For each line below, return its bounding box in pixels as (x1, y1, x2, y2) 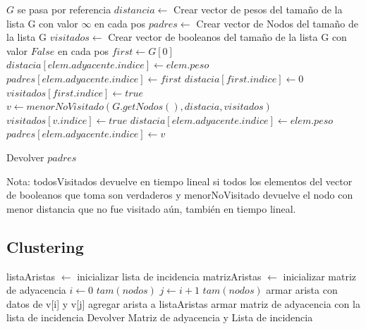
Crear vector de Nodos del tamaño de (196, 15, 358, 30)
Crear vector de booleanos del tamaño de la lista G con (108, 30, 347, 44)
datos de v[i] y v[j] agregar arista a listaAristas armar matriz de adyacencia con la (6, 296, 360, 311)
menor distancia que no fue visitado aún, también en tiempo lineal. (6, 201, 296, 216)
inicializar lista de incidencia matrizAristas (77, 268, 262, 283)
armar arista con (266, 283, 338, 297)
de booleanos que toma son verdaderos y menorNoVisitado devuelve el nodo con (6, 187, 353, 202)
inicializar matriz (283, 268, 357, 283)
